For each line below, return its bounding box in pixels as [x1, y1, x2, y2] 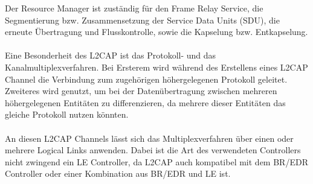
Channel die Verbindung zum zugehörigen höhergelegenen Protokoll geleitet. [5, 72, 288, 85]
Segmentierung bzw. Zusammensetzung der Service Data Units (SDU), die [5, 13, 280, 26]
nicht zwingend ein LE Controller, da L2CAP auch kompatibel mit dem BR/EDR [5, 155, 308, 168]
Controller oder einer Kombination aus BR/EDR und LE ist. [5, 167, 231, 180]
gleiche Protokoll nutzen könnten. [5, 108, 129, 121]
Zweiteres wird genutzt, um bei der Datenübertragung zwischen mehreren [5, 84, 277, 97]
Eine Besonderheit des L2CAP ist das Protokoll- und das [5, 49, 216, 62]
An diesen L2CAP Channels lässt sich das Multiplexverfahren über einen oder [5, 132, 294, 144]
